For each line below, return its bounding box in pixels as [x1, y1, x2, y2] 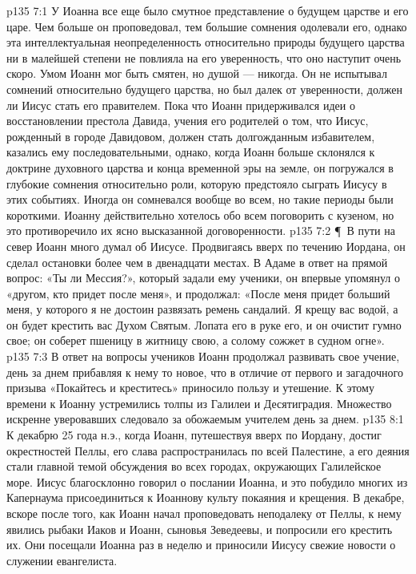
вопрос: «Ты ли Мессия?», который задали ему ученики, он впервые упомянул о [6, 269, 400, 286]
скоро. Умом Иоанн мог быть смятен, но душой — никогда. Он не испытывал [6, 65, 387, 82]
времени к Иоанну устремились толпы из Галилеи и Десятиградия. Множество [6, 394, 392, 411]
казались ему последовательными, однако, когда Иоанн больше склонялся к [6, 143, 375, 160]
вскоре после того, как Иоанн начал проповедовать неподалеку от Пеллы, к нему [6, 505, 402, 521]
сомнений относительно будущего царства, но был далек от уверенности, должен [6, 80, 402, 97]
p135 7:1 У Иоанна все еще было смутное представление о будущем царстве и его [6, 2, 409, 18]
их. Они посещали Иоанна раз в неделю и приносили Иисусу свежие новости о [6, 536, 396, 553]
